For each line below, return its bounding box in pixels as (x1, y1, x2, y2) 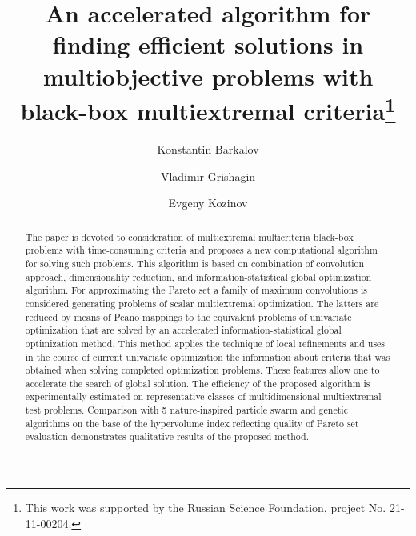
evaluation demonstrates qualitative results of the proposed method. (25, 430, 309, 443)
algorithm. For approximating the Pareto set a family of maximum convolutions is (25, 283, 367, 297)
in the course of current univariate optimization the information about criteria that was (25, 350, 390, 363)
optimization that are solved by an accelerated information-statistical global (25, 323, 342, 337)
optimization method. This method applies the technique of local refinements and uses (25, 336, 386, 350)
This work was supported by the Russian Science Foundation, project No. (25, 499, 386, 516)
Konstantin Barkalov (157, 141, 259, 158)
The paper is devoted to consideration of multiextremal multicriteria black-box (25, 230, 354, 243)
